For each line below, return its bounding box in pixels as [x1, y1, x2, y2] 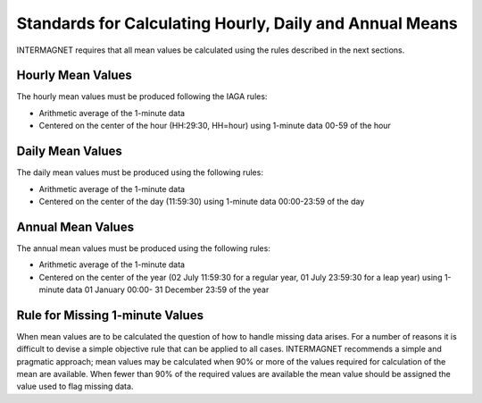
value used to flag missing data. [16, 381, 134, 392]
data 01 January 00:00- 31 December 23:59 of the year [65, 284, 270, 295]
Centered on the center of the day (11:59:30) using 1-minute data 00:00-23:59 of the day [38, 196, 365, 206]
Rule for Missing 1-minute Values [16, 307, 204, 323]
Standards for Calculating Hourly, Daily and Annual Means [16, 13, 459, 33]
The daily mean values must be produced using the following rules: [16, 167, 263, 178]
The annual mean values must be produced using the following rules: [16, 242, 271, 254]
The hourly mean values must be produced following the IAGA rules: [16, 91, 268, 102]
